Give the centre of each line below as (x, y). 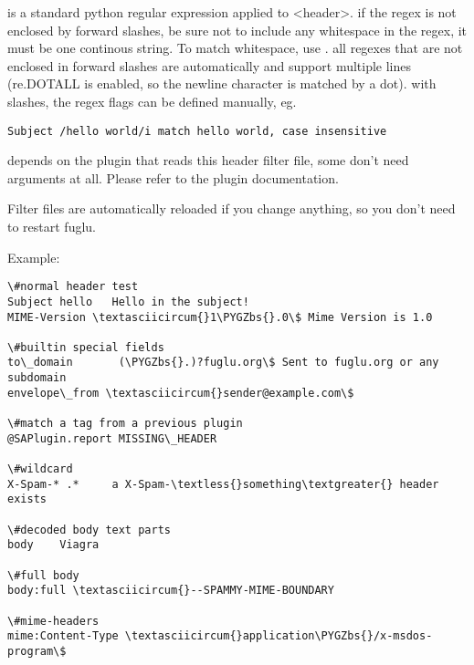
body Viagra (53, 545)
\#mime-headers (53, 621)
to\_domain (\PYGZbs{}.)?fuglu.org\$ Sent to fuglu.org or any (223, 363)
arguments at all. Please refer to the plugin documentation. (173, 177)
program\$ (37, 651)
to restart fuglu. (52, 226)
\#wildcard (40, 469)
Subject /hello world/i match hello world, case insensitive (197, 131)
